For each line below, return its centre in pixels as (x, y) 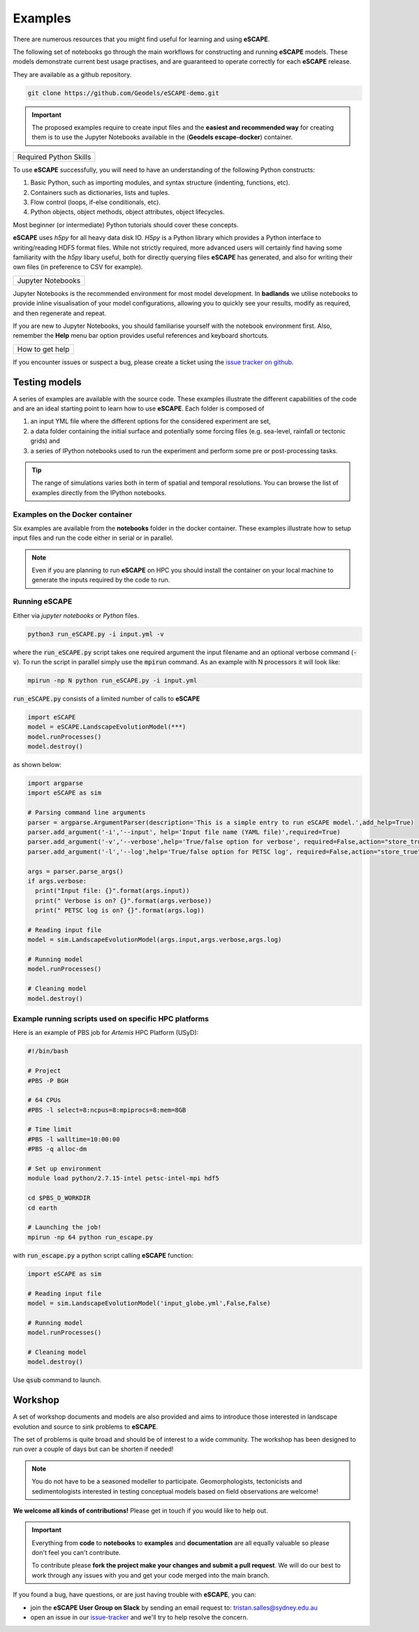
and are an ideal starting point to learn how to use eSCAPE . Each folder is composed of (139, 408)
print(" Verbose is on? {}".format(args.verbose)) (124, 901)
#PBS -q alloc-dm (57, 1149)
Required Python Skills (54, 157)
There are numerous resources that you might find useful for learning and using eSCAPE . (141, 39)
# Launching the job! (65, 1227)
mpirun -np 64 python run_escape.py (90, 1237)
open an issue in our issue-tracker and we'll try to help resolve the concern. (139, 1617)
